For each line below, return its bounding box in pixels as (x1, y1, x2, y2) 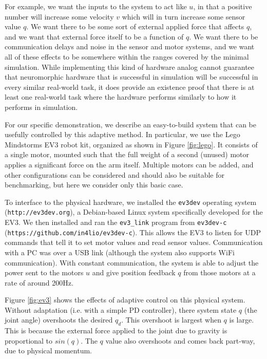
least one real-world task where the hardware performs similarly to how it (5, 91, 237, 102)
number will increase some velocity (5, 11, 114, 22)
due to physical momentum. (5, 345, 92, 356)
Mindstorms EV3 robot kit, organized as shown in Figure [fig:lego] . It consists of (5, 139, 258, 149)
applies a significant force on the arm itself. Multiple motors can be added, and (5, 159, 254, 169)
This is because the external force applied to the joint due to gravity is (5, 325, 227, 336)
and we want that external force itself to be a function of (5, 31, 184, 42)
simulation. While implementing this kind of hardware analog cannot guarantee (5, 61, 255, 72)
